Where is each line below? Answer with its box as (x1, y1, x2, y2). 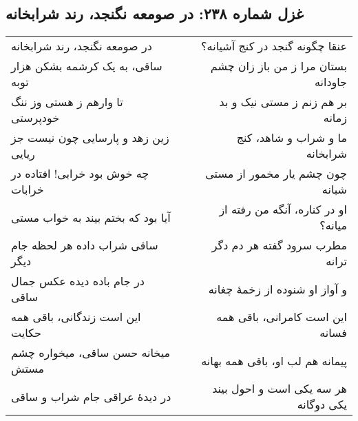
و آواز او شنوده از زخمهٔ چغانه (208, 280, 347, 297)
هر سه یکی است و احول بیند (212, 380, 347, 397)
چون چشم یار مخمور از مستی (205, 165, 347, 182)
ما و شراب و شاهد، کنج (236, 130, 347, 146)
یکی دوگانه (297, 396, 347, 413)
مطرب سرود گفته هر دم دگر (211, 237, 347, 254)
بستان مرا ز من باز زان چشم (210, 58, 347, 74)
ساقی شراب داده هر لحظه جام (11, 237, 158, 254)
